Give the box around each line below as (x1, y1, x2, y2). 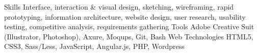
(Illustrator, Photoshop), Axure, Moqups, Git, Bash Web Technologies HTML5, (4, 31, 253, 41)
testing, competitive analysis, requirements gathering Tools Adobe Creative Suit (4, 21, 254, 32)
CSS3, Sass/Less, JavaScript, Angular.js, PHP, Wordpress (4, 41, 185, 51)
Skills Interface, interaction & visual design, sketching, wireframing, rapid (4, 2, 234, 12)
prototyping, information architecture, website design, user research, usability (4, 11, 246, 22)
